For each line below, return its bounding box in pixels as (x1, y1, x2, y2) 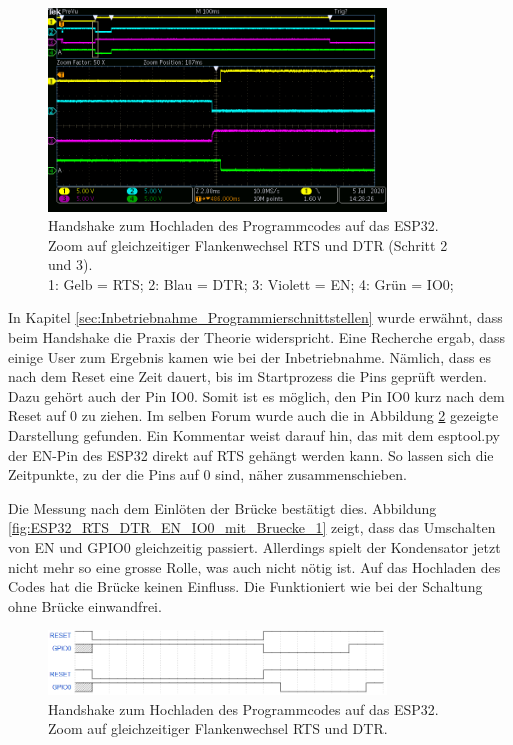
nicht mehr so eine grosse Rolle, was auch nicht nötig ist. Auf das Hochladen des (8, 556, 501, 577)
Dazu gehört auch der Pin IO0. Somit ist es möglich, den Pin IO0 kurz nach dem (8, 385, 505, 406)
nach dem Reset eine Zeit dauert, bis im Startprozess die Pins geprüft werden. (8, 366, 487, 387)
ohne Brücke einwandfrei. (8, 595, 162, 616)
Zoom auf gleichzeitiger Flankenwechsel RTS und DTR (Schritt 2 (48, 234, 448, 255)
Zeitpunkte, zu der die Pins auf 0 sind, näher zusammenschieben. (8, 464, 407, 485)
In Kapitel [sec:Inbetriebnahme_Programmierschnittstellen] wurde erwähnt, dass (8, 307, 503, 328)
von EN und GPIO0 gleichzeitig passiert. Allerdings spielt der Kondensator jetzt (8, 537, 501, 557)
